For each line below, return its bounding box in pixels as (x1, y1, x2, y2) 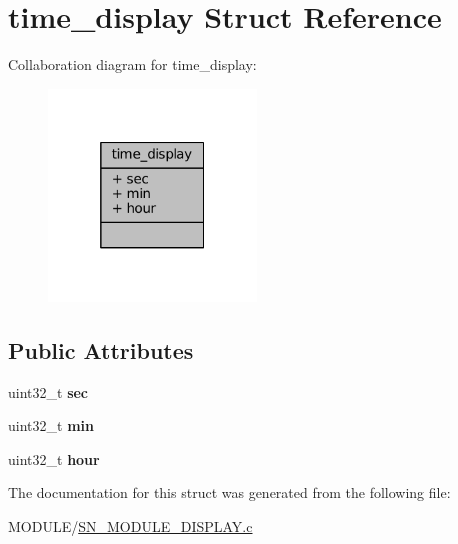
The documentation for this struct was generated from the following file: (8, 482, 451, 503)
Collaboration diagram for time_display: (8, 54, 257, 75)
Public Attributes (8, 334, 194, 365)
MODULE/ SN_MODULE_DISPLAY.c (8, 516, 253, 537)
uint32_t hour (8, 448, 100, 469)
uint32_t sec (8, 381, 89, 402)
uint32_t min (8, 415, 94, 436)
